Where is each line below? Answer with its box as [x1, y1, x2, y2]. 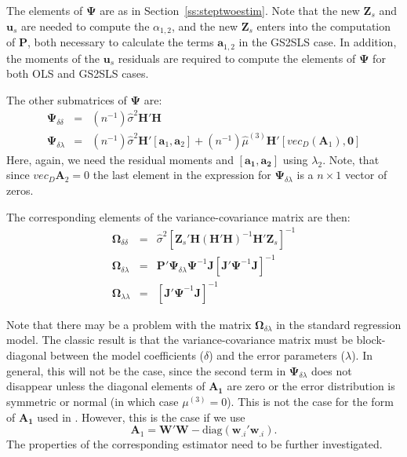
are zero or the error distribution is [227, 378, 395, 394]
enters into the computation [256, 17, 391, 34]
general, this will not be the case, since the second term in [6, 362, 286, 378]
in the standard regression [276, 316, 402, 332]
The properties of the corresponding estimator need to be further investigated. [6, 436, 383, 452]
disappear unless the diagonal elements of [6, 378, 205, 394]
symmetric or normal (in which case [6, 393, 179, 410]
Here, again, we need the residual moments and [6, 151, 234, 167]
